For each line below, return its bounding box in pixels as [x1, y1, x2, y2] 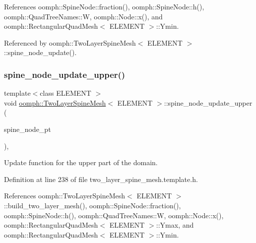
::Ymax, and [156, 220, 194, 230]
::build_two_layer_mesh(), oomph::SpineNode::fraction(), [4, 200, 181, 210]
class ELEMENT [40, 88, 91, 98]
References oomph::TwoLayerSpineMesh [4, 190, 126, 201]
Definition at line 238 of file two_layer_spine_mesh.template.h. [4, 174, 198, 184]
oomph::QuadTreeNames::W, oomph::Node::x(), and [4, 11, 163, 21]
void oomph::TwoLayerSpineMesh [4, 97, 106, 108]
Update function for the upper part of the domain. [4, 157, 158, 168]
